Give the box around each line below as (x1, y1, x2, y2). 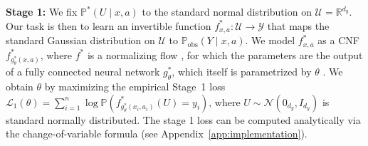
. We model (245, 33, 295, 48)
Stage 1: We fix (6, 4, 78, 19)
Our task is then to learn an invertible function (6, 18, 211, 33)
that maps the (267, 18, 330, 33)
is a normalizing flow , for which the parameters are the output (87, 47, 363, 62)
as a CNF (317, 33, 359, 48)
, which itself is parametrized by (172, 64, 312, 79)
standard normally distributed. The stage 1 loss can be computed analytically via (6, 112, 361, 127)
